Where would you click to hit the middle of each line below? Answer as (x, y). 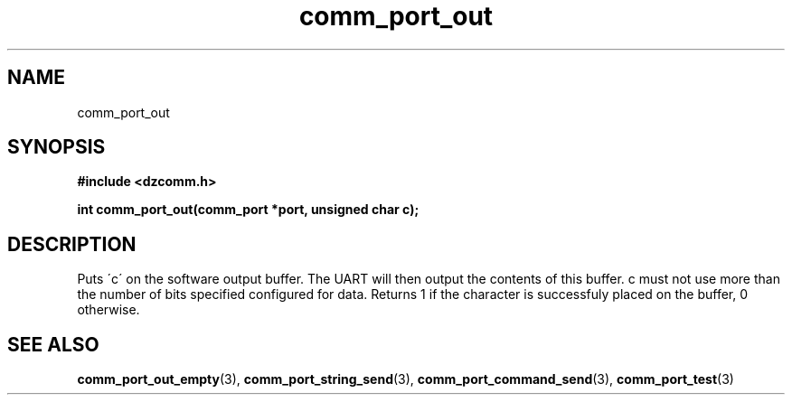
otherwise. (108, 310)
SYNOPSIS (57, 147)
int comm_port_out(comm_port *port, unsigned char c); (248, 210)
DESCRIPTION (72, 244)
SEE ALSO (53, 344)
